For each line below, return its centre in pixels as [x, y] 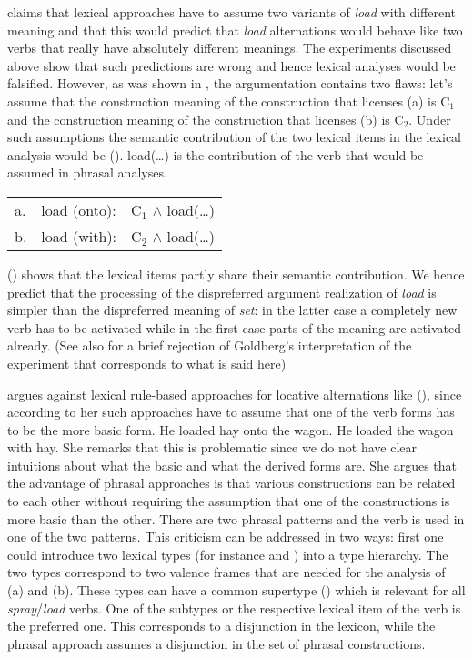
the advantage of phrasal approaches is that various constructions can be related [231, 483]
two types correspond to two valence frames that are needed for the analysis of [226, 572]
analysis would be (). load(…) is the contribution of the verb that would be [216, 154]
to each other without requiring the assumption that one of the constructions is [229, 501]
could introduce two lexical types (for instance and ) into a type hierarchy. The [228, 554]
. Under [430, 119]
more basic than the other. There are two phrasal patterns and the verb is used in [236, 518]
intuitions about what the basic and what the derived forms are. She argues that [232, 465]
